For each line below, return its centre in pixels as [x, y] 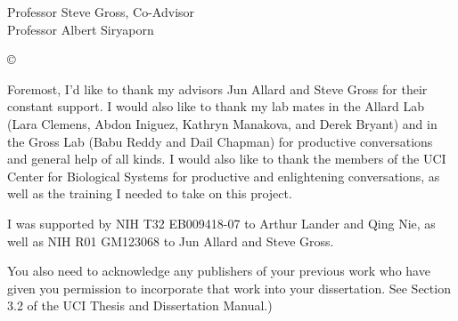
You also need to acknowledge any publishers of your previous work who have [219, 271]
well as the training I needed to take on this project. [150, 193]
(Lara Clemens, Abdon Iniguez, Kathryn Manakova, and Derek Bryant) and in [222, 123]
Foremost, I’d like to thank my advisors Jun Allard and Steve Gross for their [217, 88]
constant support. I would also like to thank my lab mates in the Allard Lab [216, 106]
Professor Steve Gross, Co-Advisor [101, 12]
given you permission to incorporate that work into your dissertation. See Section [229, 288]
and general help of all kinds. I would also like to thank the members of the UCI [227, 159]
